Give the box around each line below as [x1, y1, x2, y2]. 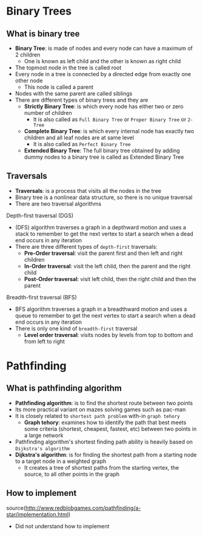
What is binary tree [6, 29, 80, 39]
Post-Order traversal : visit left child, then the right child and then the [24, 275, 196, 282]
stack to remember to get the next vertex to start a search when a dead [15, 230, 194, 237]
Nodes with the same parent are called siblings [15, 90, 133, 97]
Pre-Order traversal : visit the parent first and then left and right [24, 249, 183, 257]
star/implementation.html [6, 510, 68, 518]
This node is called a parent [24, 83, 94, 91]
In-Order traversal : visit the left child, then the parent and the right [24, 262, 191, 270]
